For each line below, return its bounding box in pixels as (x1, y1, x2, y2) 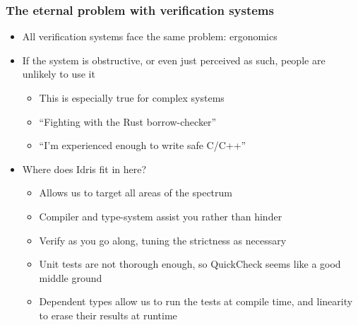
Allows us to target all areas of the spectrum (39, 185, 232, 200)
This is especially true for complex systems (39, 90, 225, 105)
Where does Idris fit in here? (22, 161, 147, 176)
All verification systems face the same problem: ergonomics (22, 29, 278, 44)
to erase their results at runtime (39, 307, 177, 322)
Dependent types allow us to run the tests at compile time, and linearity (39, 294, 353, 309)
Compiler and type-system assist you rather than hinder (39, 208, 282, 223)
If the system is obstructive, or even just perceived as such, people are (22, 52, 326, 67)
